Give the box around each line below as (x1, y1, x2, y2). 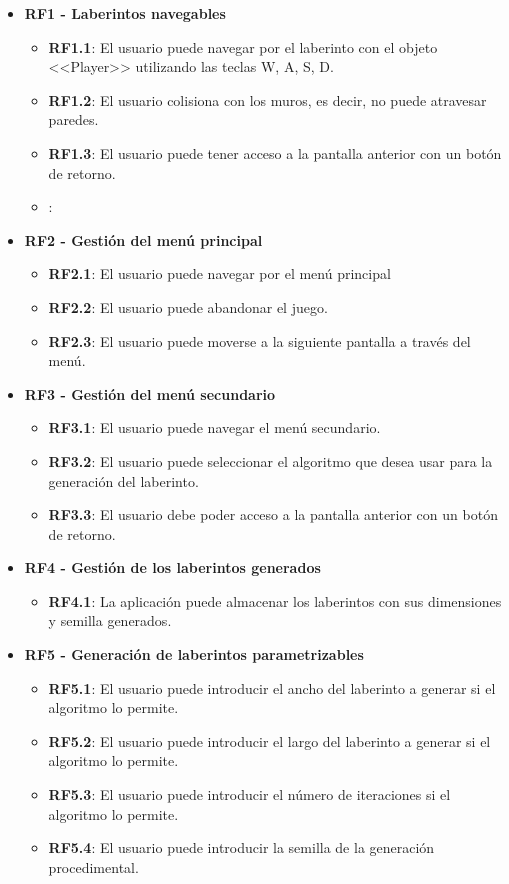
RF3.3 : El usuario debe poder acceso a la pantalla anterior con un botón (48, 504, 498, 525)
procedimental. (48, 856, 139, 877)
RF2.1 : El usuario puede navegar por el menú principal (48, 263, 391, 284)
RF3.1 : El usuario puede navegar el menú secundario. (48, 417, 381, 438)
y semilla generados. (48, 610, 172, 631)
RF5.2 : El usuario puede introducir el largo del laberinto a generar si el (48, 730, 491, 751)
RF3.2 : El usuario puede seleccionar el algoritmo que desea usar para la (48, 450, 493, 471)
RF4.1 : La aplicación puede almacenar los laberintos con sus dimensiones (48, 590, 502, 611)
